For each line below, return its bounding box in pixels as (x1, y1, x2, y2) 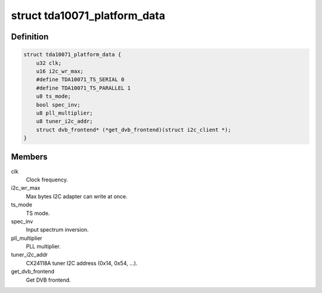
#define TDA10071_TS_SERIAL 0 (36, 76, 125, 83)
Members (11, 152, 48, 162)
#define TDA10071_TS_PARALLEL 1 (36, 84, 131, 91)
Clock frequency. (26, 176, 69, 183)
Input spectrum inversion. (26, 226, 89, 233)
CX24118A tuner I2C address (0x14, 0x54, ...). (26, 260, 138, 267)
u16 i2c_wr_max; (36, 67, 83, 75)
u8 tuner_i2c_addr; (36, 118, 94, 125)
